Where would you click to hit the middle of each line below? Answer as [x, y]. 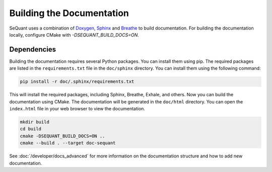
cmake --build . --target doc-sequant [68, 143]
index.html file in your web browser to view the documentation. [77, 108]
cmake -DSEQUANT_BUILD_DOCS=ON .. [62, 136]
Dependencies [33, 49]
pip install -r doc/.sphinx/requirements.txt [77, 82]
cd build [31, 129]
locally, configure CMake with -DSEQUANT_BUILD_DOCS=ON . [74, 35]
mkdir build [35, 122]
